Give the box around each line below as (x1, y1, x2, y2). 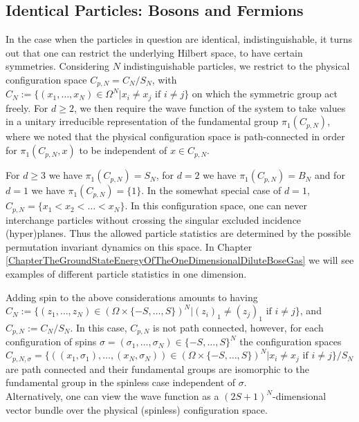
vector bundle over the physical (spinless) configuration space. (6, 402, 268, 416)
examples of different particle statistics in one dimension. (6, 266, 247, 280)
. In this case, (70, 320, 127, 334)
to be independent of (79, 143, 167, 157)
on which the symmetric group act (192, 86, 338, 101)
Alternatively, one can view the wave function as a (6, 389, 219, 403)
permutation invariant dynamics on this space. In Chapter (6, 239, 252, 253)
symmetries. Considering (6, 59, 110, 73)
